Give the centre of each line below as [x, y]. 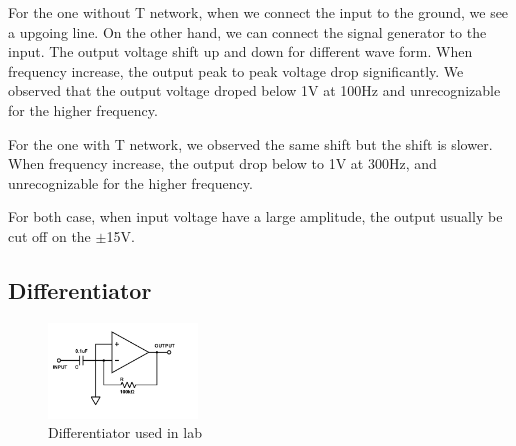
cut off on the [49, 235]
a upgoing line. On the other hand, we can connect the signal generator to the [247, 31]
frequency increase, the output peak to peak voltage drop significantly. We [236, 70]
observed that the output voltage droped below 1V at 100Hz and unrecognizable [254, 90]
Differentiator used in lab [125, 432]
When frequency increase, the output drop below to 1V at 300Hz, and [222, 163]
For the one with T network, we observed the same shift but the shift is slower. [250, 143]
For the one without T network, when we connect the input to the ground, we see [258, 12]
